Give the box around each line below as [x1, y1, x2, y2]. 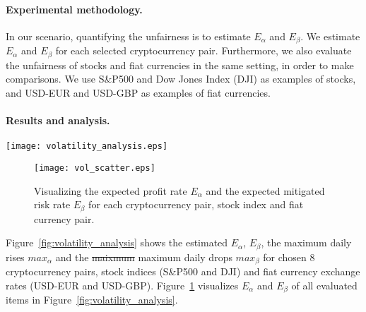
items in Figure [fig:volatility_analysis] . [6, 292, 178, 307]
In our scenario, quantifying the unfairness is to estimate [6, 28, 251, 43]
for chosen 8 [263, 249, 315, 264]
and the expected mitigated [206, 183, 325, 198]
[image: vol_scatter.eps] [34, 162, 155, 173]
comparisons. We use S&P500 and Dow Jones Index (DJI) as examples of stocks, [6, 71, 356, 86]
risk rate [34, 197, 71, 212]
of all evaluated [291, 277, 358, 292]
